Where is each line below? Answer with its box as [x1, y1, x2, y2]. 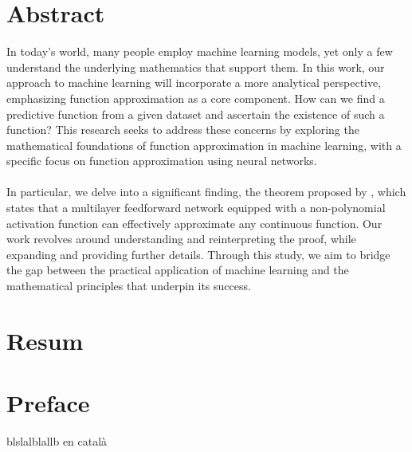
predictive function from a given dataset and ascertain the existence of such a [6, 105, 385, 122]
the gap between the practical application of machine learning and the [6, 261, 349, 278]
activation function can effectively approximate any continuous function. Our [6, 214, 383, 231]
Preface [6, 387, 90, 419]
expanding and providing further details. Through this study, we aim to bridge [6, 246, 390, 262]
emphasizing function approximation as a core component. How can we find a [6, 89, 385, 106]
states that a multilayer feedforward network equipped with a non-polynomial [6, 199, 386, 216]
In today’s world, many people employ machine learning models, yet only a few [6, 43, 393, 60]
